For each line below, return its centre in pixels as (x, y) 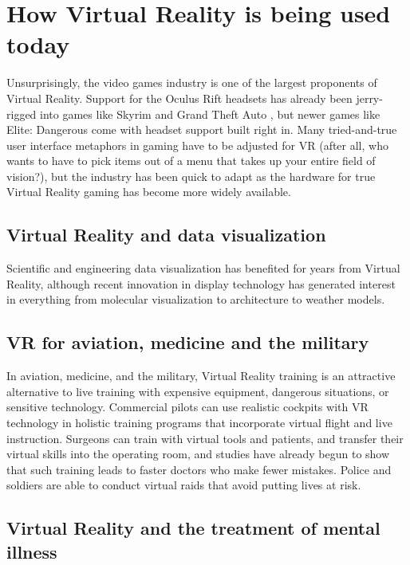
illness (32, 551)
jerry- (369, 98)
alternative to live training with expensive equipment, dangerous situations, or (198, 391)
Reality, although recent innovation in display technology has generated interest (201, 283)
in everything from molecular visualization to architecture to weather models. (196, 299)
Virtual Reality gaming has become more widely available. (149, 192)
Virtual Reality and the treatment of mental (193, 528)
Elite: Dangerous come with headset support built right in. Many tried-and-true (202, 129)
